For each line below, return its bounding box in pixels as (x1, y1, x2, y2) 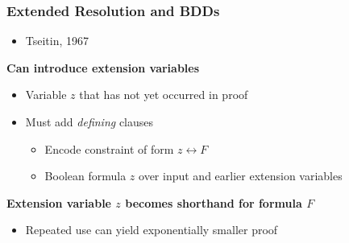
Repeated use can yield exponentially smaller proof (25, 221, 278, 238)
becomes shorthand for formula (125, 194, 302, 211)
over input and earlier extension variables (139, 167, 343, 184)
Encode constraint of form (44, 140, 174, 157)
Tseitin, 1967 (25, 32, 89, 49)
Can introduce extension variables (6, 59, 200, 76)
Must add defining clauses (25, 113, 154, 130)
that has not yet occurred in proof (79, 86, 248, 103)
